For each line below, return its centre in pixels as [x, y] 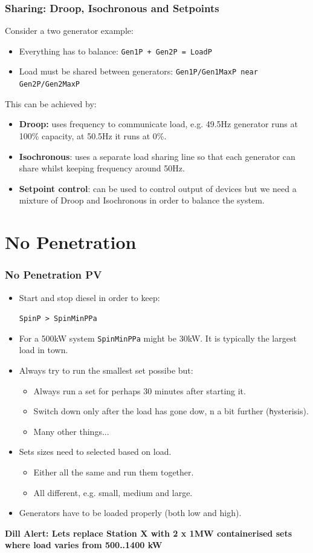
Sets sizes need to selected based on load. [95, 452]
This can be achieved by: [51, 103]
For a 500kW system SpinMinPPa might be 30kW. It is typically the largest [158, 338]
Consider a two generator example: [69, 31]
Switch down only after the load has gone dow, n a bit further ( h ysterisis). [171, 411]
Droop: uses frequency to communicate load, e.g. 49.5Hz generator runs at [158, 124]
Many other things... [71, 431]
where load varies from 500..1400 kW [84, 545]
